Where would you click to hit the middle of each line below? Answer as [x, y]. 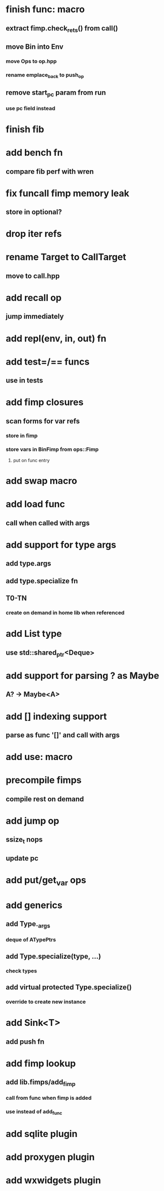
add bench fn [34, 153]
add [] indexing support [56, 716]
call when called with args [48, 523]
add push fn [25, 1041]
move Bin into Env [35, 47]
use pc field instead [30, 108]
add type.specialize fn [42, 581]
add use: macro [39, 757]
